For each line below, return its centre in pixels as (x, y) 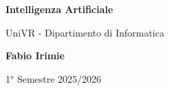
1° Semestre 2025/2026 (54, 78)
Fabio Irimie (35, 55)
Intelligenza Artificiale (60, 9)
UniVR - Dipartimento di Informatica (85, 32)
